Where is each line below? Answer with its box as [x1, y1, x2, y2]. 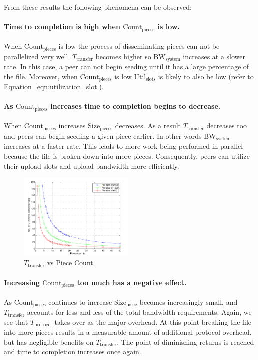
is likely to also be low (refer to [158, 71, 254, 81]
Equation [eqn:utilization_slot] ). [4, 81, 104, 92]
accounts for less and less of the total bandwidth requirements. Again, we [27, 307, 252, 317]
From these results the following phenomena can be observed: [4, 2, 192, 12]
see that [4, 316, 28, 327]
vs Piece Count [47, 257, 93, 268]
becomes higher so [95, 51, 151, 61]
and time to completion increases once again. [4, 346, 141, 357]
